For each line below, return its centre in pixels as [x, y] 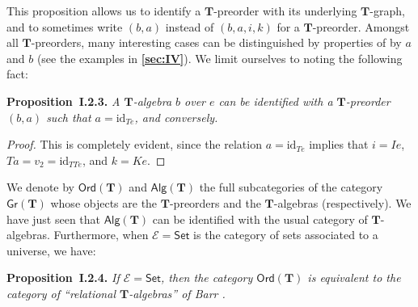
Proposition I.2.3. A [63, 101]
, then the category [207, 278]
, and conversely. [176, 117]
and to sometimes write [65, 26]
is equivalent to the [354, 278]
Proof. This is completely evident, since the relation [134, 144]
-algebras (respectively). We [342, 202]
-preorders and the [215, 202]
